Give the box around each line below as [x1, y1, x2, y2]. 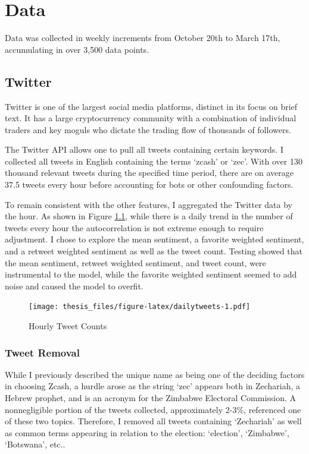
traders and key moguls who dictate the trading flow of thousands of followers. [5, 123, 291, 135]
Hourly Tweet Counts [29, 320, 107, 332]
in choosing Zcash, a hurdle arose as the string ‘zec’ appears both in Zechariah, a [5, 380, 301, 392]
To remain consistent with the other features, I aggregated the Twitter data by [5, 198, 293, 210]
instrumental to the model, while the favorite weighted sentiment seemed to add [5, 268, 297, 280]
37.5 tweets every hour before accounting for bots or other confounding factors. [5, 178, 294, 191]
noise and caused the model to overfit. [5, 279, 143, 292]
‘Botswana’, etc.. [5, 438, 65, 450]
